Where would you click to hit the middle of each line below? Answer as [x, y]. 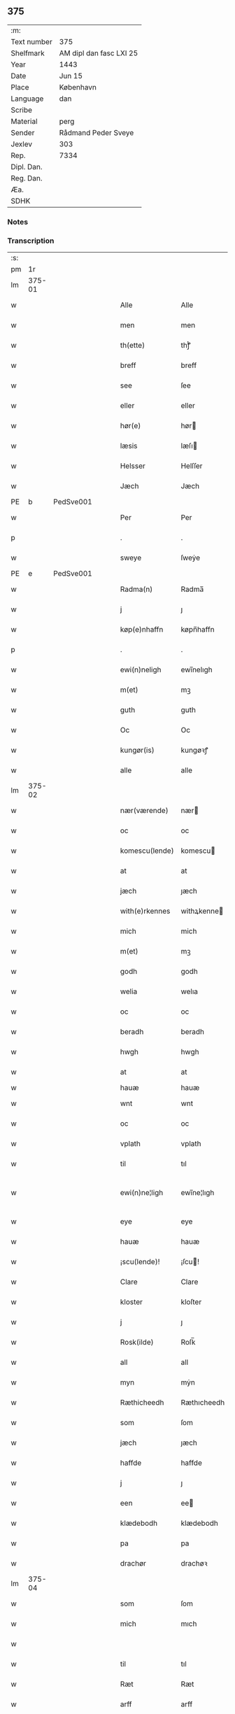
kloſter [191, 1302]
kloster [131, 1302]
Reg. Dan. [27, 178]
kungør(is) [137, 750]
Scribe [22, 110]
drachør [133, 1564]
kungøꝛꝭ [194, 750]
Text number [31, 41]
